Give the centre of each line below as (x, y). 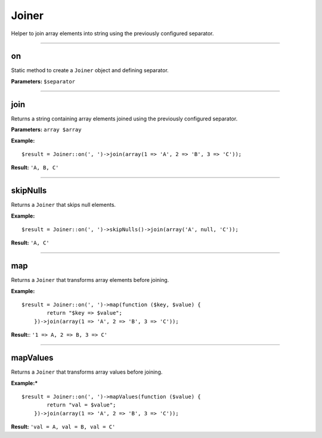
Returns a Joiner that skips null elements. (64, 205)
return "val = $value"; (81, 405)
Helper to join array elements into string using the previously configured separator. (112, 33)
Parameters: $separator (43, 81)
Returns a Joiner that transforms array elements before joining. (90, 280)
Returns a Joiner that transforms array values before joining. (87, 372)
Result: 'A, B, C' (35, 167)
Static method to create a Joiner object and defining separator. (90, 70)
